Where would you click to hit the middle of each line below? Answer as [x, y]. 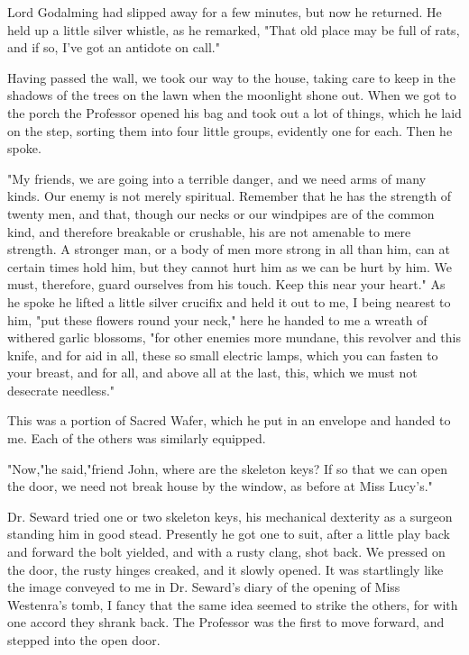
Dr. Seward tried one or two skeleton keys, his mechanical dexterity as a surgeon [230, 516]
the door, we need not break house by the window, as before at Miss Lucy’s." [220, 486]
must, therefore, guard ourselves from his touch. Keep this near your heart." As [226, 284]
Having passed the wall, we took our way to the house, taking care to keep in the [231, 77]
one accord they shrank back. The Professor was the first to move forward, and [226, 622]
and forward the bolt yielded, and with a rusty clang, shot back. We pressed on [226, 552]
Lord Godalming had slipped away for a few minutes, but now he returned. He [225, 12]
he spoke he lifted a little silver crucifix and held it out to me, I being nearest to [229, 301]
